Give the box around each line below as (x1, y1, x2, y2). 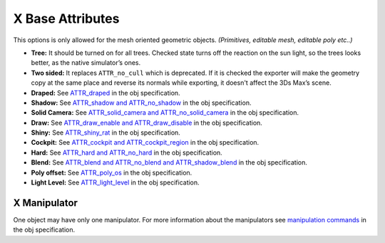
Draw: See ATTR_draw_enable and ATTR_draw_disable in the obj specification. (31, 118, 263, 127)
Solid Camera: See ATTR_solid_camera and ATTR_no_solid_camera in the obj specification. (31, 108, 299, 117)
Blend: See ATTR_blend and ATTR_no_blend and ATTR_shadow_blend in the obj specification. (31, 158, 308, 167)
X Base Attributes (13, 11, 120, 26)
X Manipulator (13, 197, 78, 209)
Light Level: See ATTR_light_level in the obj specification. (31, 178, 200, 187)
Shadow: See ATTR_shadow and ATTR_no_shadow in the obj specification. (31, 98, 252, 107)
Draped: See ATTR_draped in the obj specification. (31, 88, 181, 97)
